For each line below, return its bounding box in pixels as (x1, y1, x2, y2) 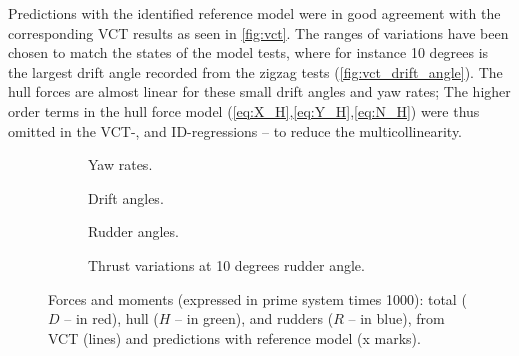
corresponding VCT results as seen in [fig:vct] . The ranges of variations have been (8, 22, 509, 43)
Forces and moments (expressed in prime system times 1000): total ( (48, 288, 467, 309)
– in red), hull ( (64, 308, 159, 329)
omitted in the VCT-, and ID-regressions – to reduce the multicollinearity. (8, 120, 463, 141)
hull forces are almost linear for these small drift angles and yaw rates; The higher (8, 81, 511, 102)
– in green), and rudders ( (175, 308, 334, 329)
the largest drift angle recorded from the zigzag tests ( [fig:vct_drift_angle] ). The (8, 61, 503, 82)
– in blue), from (348, 308, 445, 329)
